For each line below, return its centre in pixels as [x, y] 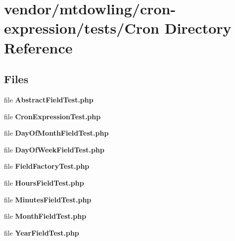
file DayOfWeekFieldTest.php [54, 149]
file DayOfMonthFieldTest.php [56, 133]
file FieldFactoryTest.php [47, 166]
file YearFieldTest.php [42, 232]
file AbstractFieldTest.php [49, 99]
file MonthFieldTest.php [45, 216]
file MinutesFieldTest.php [48, 199]
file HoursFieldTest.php [44, 182]
